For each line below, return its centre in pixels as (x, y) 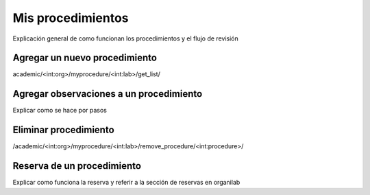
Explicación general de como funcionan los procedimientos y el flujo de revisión (126, 38)
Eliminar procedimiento (63, 130)
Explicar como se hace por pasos (60, 111)
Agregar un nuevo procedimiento (85, 58)
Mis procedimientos (71, 18)
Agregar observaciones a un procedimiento (108, 94)
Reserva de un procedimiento (77, 166)
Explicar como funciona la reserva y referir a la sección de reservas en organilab (126, 183)
